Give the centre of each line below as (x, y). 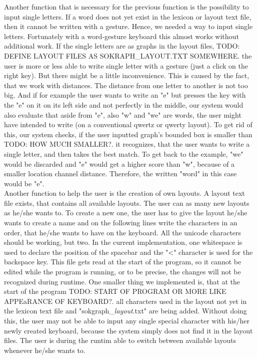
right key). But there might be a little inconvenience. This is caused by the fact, (127, 75)
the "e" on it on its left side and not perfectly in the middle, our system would (124, 104)
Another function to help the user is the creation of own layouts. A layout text (124, 193)
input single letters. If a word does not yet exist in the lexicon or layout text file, (128, 16)
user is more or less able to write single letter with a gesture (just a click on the (126, 65)
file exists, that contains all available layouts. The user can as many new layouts (127, 203)
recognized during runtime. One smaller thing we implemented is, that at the (122, 281)
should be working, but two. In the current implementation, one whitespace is (123, 242)
